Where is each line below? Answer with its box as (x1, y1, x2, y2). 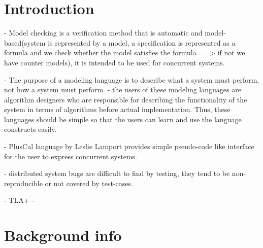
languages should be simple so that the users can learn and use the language (4, 114, 242, 124)
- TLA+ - (4, 195, 34, 205)
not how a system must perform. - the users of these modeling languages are (4, 84, 241, 95)
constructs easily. (4, 124, 57, 134)
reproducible (4, 178, 43, 188)
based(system (4, 37, 46, 48)
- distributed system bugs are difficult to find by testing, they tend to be (4, 168, 230, 179)
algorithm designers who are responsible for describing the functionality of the (4, 94, 247, 104)
